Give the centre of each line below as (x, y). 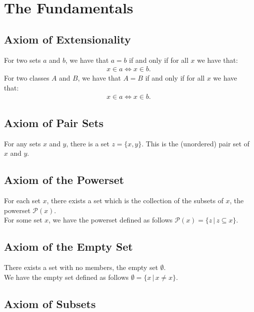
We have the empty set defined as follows (66, 277)
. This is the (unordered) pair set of (195, 143)
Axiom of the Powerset (64, 180)
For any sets (23, 143)
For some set (23, 220)
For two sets (23, 60)
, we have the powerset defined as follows (111, 220)
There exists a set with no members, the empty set (81, 267)
